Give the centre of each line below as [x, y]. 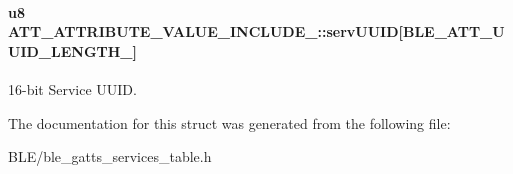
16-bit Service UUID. [72, 88]
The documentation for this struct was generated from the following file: [229, 122]
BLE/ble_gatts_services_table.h [110, 156]
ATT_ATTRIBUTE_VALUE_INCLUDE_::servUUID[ [205, 31]
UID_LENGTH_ [70, 50]
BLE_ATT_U [453, 31]
